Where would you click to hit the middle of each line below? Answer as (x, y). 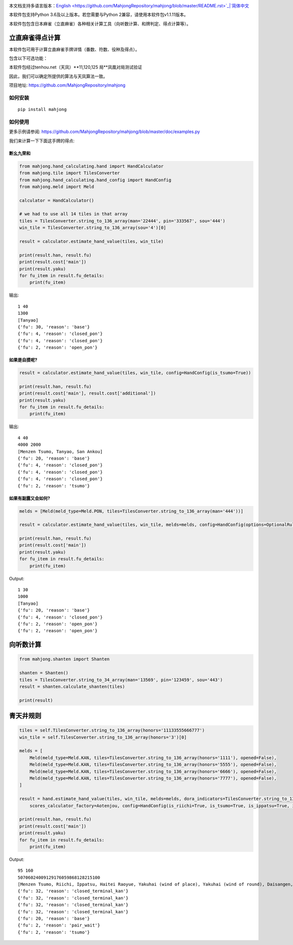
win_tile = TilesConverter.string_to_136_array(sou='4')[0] (93, 228)
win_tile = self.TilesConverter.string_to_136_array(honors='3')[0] (103, 737)
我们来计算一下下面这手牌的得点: (42, 141)
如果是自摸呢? (23, 360)
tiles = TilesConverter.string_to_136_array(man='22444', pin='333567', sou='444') (122, 221)
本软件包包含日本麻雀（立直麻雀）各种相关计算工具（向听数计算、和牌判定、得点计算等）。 (100, 23)
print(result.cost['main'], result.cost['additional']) (88, 393)
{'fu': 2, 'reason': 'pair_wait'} (59, 925)
